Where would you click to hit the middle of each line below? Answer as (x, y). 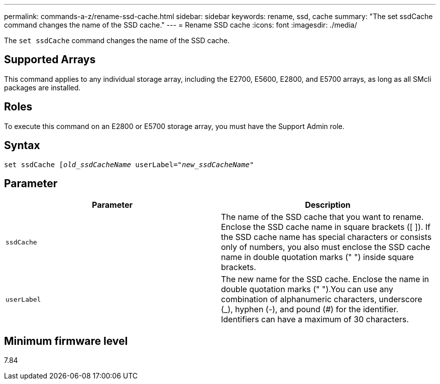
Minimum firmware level (66, 341)
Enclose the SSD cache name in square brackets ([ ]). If (326, 227)
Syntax (22, 146)
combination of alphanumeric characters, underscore (322, 299)
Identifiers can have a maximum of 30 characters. (315, 319)
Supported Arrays (50, 60)
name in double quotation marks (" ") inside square (317, 257)
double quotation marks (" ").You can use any (307, 289)
